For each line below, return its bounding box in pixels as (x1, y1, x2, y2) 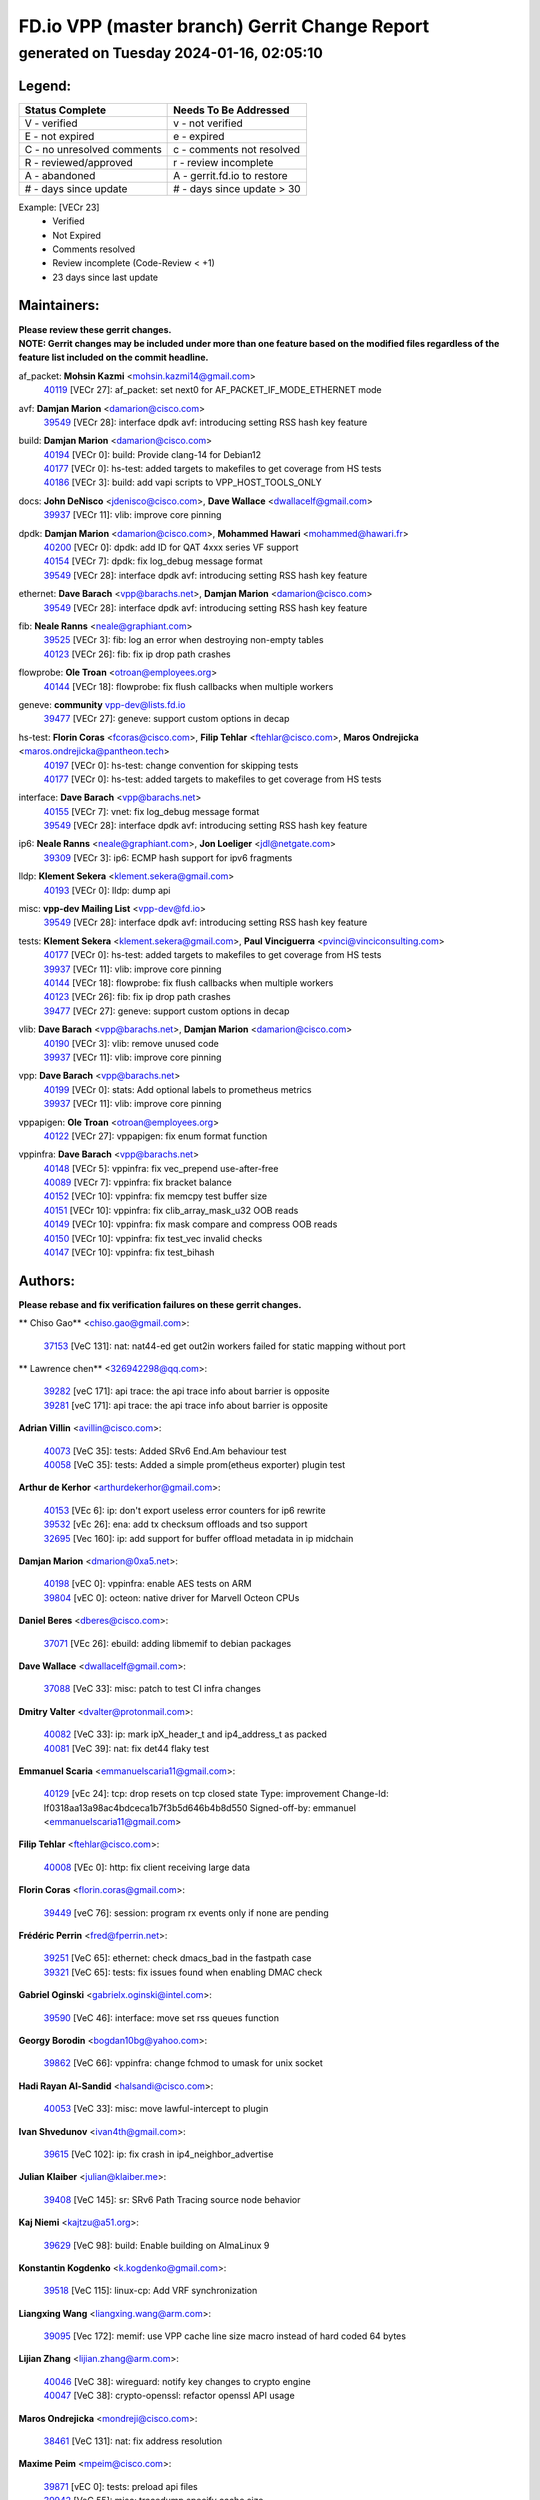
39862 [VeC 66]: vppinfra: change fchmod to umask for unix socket (43, 2057, 324, 2069)
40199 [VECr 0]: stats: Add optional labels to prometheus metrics (43, 1083, 312, 1095)
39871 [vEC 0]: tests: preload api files (43, 2480, 199, 2492)
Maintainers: (18, 297, 100, 314)
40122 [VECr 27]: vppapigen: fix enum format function (43, 1130, 268, 1142)
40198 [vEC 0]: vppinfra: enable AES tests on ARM (43, 1578, 252, 1590)
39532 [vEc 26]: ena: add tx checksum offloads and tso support (43, 1518, 308, 1530)
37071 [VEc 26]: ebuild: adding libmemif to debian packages (43, 1637, 292, 1649)
